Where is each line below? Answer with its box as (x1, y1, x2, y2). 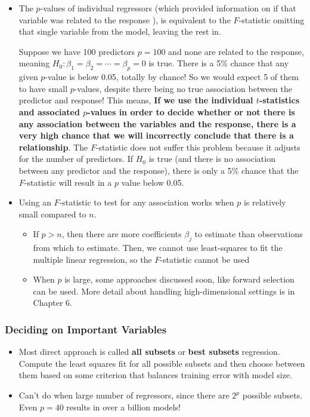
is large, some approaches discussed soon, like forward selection (64, 273, 294, 286)
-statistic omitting (238, 13, 305, 26)
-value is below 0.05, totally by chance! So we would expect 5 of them (45, 70, 299, 83)
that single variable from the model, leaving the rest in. (18, 25, 221, 38)
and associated (18, 105, 80, 118)
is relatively (243, 196, 286, 208)
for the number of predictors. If (18, 152, 133, 165)
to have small (18, 82, 68, 94)
